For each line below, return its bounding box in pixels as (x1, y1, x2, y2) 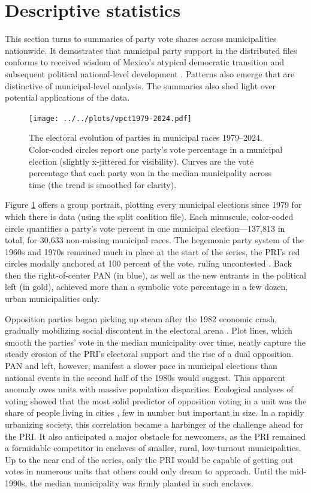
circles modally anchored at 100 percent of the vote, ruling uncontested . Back (5, 257, 292, 270)
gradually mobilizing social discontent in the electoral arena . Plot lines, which (5, 324, 293, 337)
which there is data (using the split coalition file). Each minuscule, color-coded (5, 210, 294, 222)
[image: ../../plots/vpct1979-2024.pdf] (29, 114, 192, 123)
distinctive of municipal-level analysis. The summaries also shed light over (5, 79, 276, 92)
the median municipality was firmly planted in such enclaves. (30, 476, 253, 489)
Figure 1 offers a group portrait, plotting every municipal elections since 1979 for (5, 198, 302, 211)
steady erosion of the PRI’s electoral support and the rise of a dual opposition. (5, 347, 294, 360)
